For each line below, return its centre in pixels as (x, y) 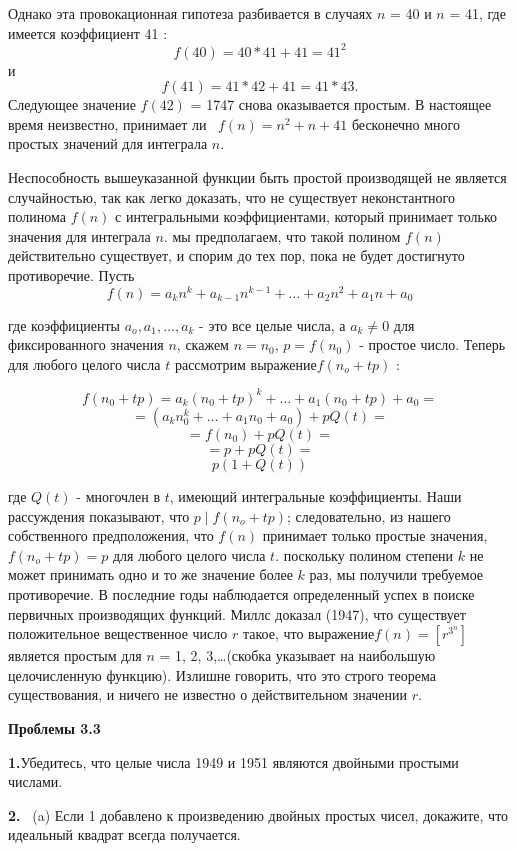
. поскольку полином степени (364, 554)
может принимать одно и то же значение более (150, 574)
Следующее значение (72, 104)
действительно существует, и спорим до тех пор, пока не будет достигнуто (236, 255)
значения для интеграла (79, 235)
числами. (35, 781)
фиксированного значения (86, 344)
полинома (37, 216)
